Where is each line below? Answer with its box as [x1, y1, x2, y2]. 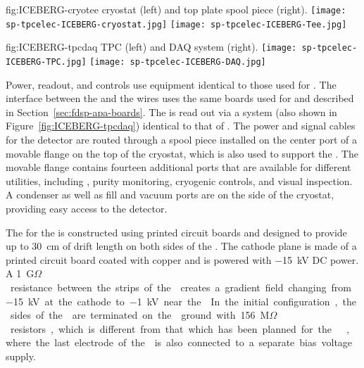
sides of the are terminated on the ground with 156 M [10, 307, 270, 322]
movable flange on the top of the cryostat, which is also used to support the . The [6, 146, 358, 160]
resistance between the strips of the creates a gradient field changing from [10, 279, 351, 294]
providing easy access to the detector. [6, 201, 168, 215]
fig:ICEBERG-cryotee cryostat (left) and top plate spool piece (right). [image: [6, 2, 346, 16]
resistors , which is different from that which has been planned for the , [10, 321, 349, 336]
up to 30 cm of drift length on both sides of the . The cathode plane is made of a [6, 239, 357, 253]
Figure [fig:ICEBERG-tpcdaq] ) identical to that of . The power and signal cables [6, 118, 356, 133]
